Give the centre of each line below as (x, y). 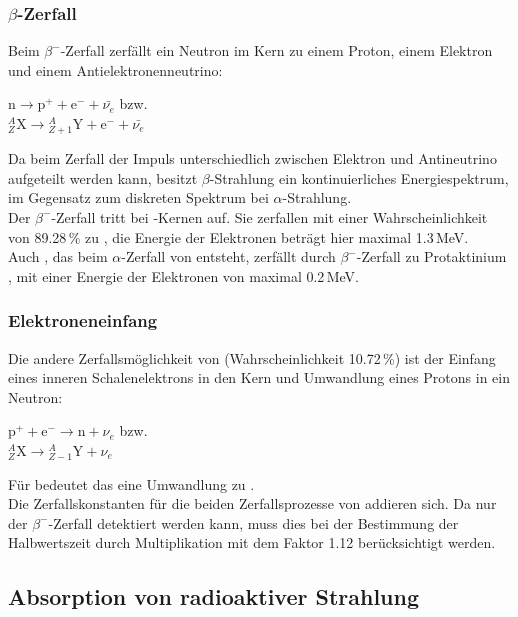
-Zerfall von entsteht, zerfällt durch (228, 256)
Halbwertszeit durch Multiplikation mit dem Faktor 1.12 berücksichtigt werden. (252, 542)
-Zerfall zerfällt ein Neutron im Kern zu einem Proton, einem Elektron (276, 50)
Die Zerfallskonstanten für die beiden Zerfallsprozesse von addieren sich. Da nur (252, 503)
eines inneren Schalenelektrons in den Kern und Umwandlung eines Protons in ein (259, 377)
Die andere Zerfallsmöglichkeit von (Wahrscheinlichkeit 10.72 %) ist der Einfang (252, 357)
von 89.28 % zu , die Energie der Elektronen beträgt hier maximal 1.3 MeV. (238, 236)
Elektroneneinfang (83, 320)
